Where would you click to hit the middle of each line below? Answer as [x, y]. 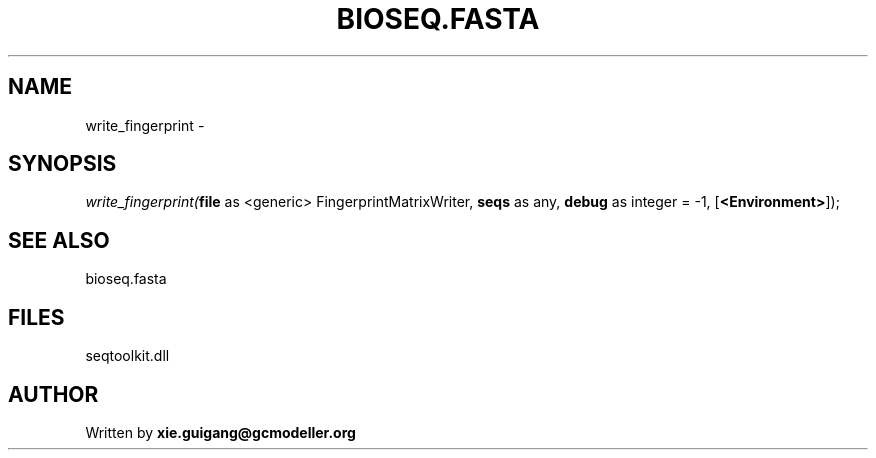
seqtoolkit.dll [127, 356]
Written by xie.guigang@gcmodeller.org [220, 432]
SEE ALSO [59, 240]
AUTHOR [53, 394]
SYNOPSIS [62, 164]
